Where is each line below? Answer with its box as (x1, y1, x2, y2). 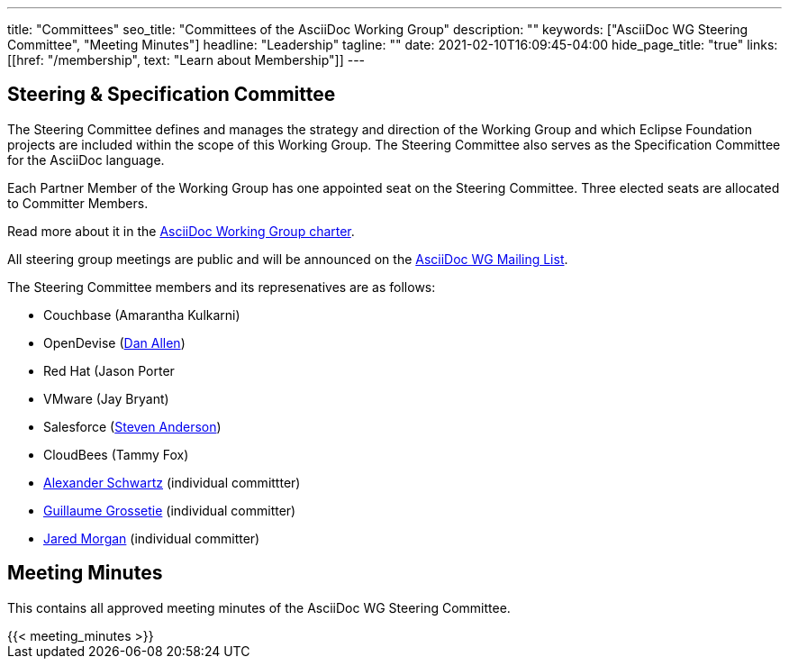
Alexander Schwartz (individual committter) (43, 474, 301, 490)
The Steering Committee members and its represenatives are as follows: (7, 278, 436, 295)
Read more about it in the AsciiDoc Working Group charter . (7, 223, 355, 239)
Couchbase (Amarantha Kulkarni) (43, 306, 240, 323)
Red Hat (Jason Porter (43, 362, 175, 379)
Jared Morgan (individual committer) (43, 530, 260, 546)
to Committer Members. (7, 195, 149, 211)
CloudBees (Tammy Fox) (43, 446, 189, 462)
